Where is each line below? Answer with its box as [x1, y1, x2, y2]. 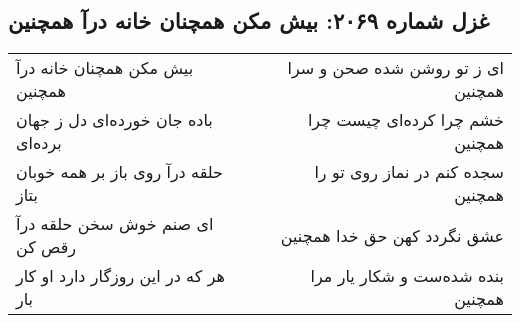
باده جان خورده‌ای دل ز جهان [16, 108, 213, 132]
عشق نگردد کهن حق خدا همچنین [280, 223, 504, 247]
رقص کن [16, 235, 77, 259]
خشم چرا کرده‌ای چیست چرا [307, 108, 504, 132]
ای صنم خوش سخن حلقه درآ [16, 212, 214, 236]
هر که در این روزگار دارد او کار [16, 264, 225, 288]
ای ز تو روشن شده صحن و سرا [287, 56, 504, 80]
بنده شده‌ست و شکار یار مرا [310, 264, 504, 288]
